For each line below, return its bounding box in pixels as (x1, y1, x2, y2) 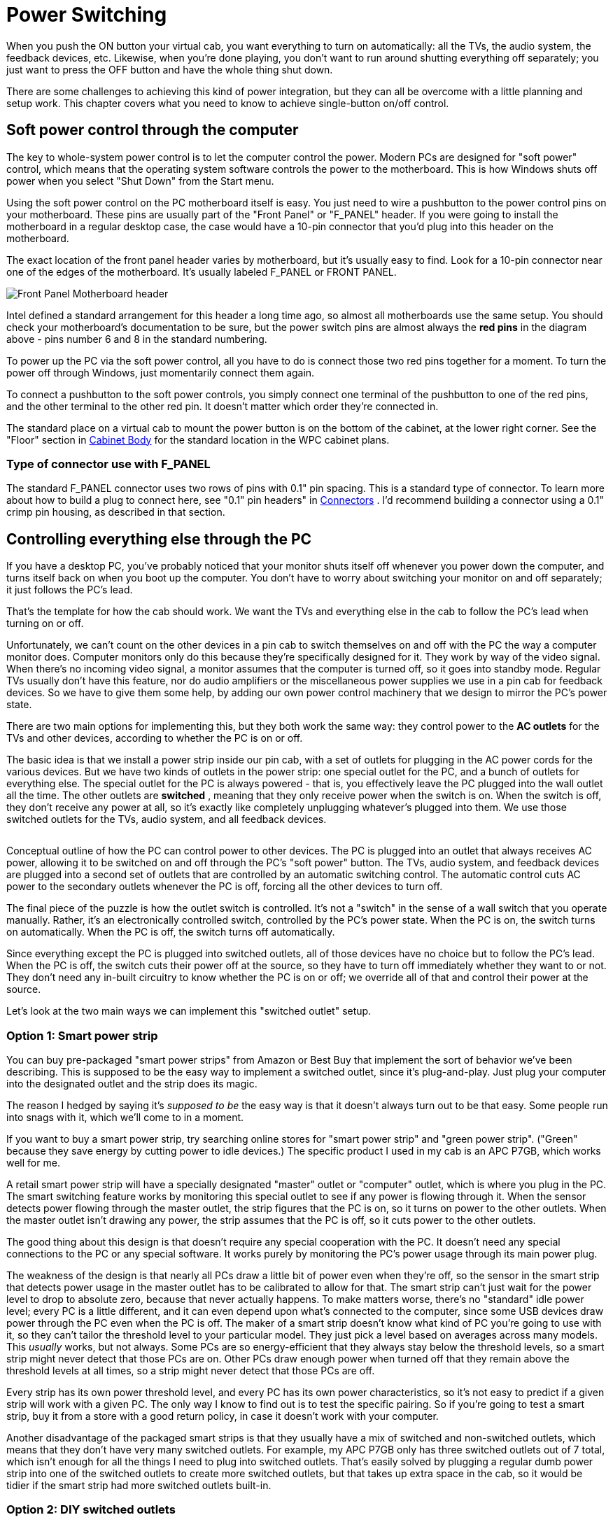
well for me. (6, 1156, 60, 1169)
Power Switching (6, 3, 167, 27)
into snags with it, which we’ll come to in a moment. (6, 1111, 244, 1123)
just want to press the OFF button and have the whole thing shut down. (6, 63, 333, 76)
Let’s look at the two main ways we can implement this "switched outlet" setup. (6, 1005, 372, 1017)
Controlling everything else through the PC (6, 530, 312, 548)
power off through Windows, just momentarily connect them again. (6, 366, 315, 379)
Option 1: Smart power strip (6, 1028, 158, 1043)
